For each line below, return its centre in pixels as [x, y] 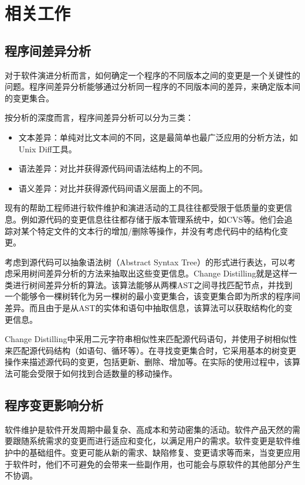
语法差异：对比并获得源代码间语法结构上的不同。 [113, 168]
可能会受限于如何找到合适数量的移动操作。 [95, 373]
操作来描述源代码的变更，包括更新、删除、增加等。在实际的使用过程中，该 [148, 362]
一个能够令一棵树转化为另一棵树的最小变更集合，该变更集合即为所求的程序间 [152, 296]
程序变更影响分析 [54, 405]
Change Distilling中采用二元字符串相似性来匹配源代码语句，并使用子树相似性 [151, 339]
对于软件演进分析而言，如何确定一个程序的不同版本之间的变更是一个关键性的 [152, 75]
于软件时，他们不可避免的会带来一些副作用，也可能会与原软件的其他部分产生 [152, 464]
